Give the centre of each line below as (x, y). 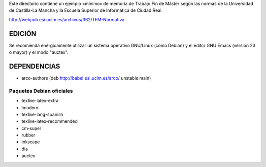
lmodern (30, 107)
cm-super (32, 128)
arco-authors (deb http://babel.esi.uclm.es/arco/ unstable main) (86, 78)
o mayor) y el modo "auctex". (39, 52)
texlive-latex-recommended (50, 121)
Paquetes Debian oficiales (41, 91)
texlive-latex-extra (40, 100)
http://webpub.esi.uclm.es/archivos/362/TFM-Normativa (67, 19)
